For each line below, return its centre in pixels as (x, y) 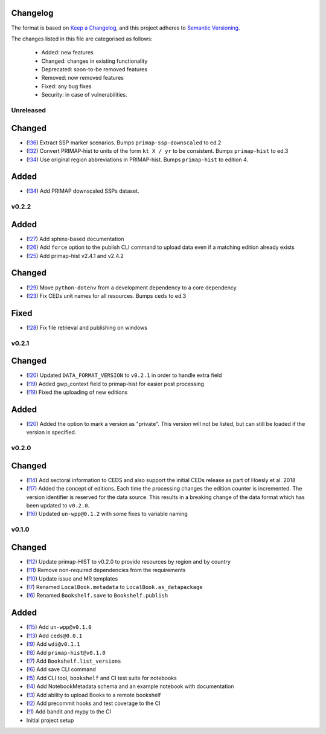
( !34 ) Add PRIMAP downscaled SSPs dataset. (83, 191)
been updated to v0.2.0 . (58, 506)
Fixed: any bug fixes (66, 86)
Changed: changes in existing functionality (94, 61)
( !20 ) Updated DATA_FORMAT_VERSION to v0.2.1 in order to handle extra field (124, 375)
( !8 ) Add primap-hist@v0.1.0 (66, 652)
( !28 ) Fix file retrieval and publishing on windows (87, 327)
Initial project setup (50, 720)
